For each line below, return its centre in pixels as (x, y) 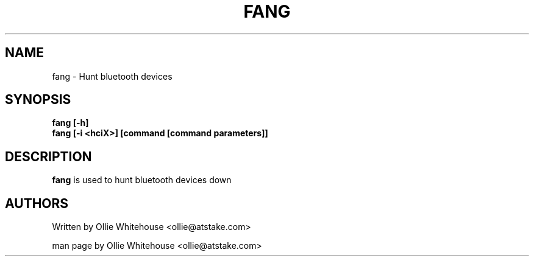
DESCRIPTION (48, 156)
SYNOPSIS (38, 100)
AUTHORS (37, 203)
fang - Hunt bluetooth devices (112, 76)
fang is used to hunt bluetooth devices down (142, 180)
